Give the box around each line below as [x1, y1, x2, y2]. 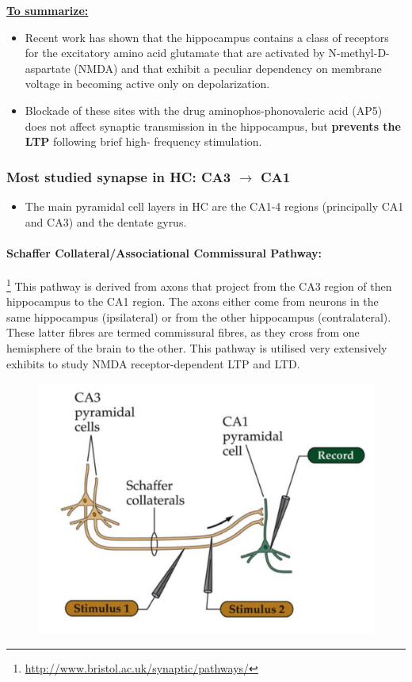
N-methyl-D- [328, 44, 390, 61]
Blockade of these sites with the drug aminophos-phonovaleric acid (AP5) [25, 101, 383, 118]
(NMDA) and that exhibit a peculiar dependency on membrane [74, 59, 382, 76]
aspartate [25, 59, 71, 76]
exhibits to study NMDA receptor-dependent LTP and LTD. [6, 355, 300, 371]
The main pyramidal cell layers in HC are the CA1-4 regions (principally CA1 [25, 197, 404, 214]
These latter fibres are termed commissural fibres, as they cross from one [6, 324, 360, 341]
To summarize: [6, 2, 89, 18]
